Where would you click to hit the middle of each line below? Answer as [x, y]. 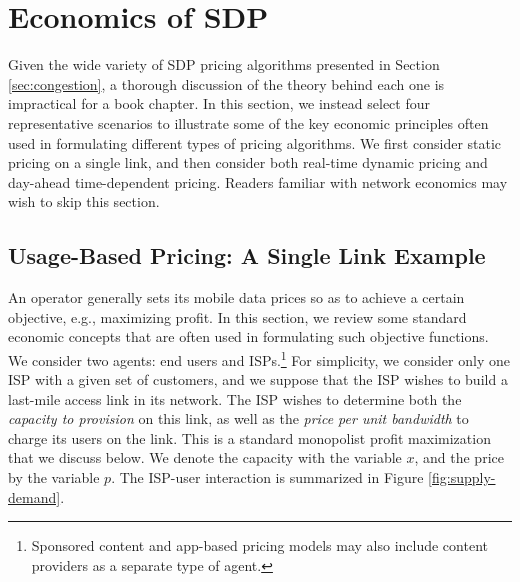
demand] [34, 496]
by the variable [54, 477]
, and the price [459, 457]
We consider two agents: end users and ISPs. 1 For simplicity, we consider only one [259, 358]
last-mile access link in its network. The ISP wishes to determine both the [235, 398]
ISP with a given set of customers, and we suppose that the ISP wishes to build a [258, 379]
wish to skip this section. [84, 201]
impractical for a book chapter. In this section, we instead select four [219, 103]
